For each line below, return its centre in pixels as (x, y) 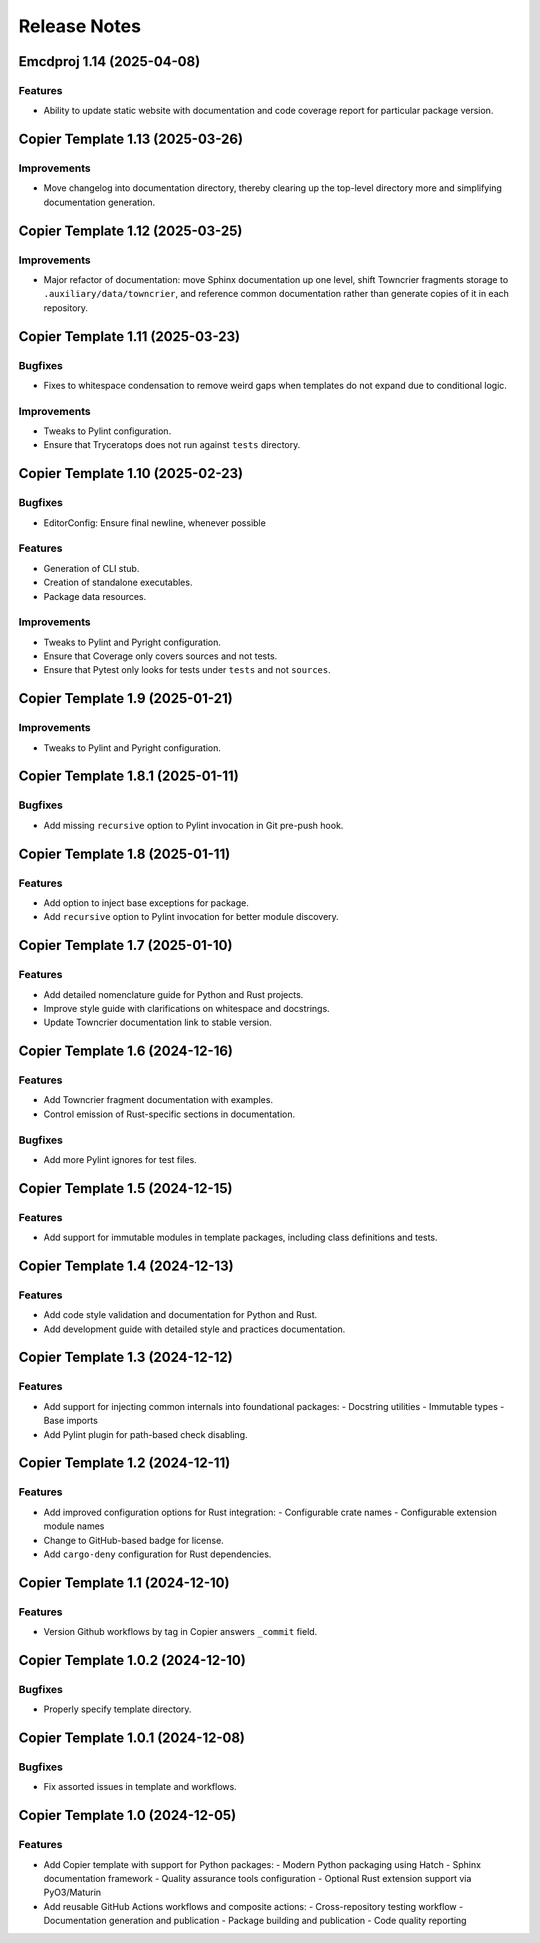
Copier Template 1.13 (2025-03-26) (131, 139)
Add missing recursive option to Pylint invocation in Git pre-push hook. (193, 825)
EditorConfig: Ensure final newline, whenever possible (155, 522)
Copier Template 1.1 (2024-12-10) (124, 1582)
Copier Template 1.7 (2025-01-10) (125, 945)
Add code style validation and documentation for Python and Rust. (180, 1315)
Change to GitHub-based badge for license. (133, 1540)
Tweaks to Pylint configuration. (107, 431)
